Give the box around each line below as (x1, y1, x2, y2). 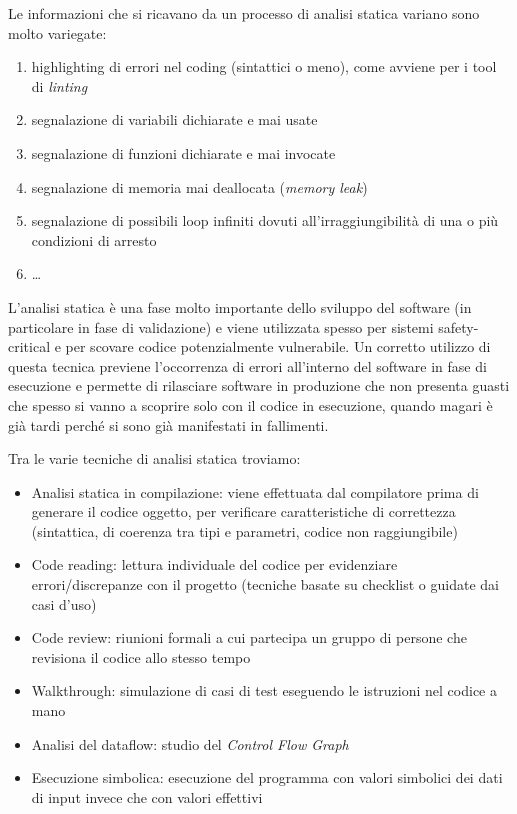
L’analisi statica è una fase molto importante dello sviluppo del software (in (8, 296, 472, 317)
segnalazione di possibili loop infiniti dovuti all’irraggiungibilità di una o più (31, 210, 499, 231)
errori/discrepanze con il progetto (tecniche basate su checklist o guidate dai (31, 574, 499, 595)
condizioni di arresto (31, 229, 157, 250)
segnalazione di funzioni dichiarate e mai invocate (31, 142, 336, 163)
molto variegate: (8, 22, 107, 43)
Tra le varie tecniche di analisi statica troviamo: (8, 448, 301, 469)
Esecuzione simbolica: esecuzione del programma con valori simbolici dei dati (31, 767, 503, 788)
